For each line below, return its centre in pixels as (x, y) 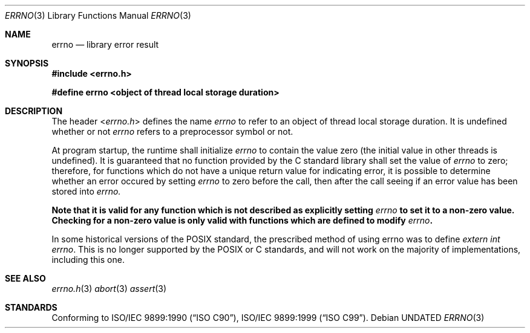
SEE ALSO (25, 278)
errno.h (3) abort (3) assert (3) (109, 289)
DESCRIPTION (34, 111)
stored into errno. (86, 191)
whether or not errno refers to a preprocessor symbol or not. (172, 131)
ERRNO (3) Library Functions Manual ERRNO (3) (98, 15)
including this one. (88, 260)
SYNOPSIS (27, 63)
